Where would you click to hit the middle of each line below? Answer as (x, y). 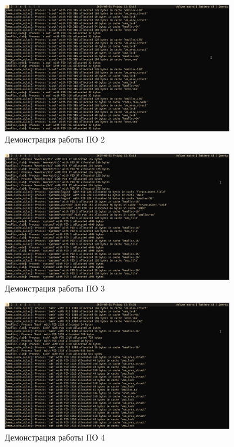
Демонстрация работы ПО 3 (55, 288)
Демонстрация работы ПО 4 (55, 437)
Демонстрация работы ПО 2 (55, 139)
